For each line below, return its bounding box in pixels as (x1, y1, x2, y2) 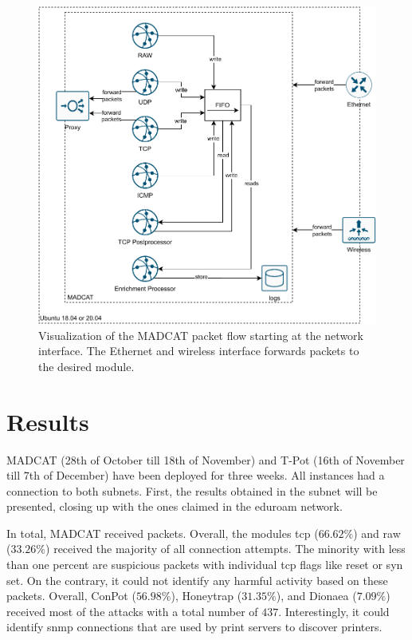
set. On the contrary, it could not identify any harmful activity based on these (6, 571, 388, 588)
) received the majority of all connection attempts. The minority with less (45, 540, 406, 557)
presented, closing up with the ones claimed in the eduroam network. (6, 498, 343, 515)
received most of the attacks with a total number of (6, 602, 258, 619)
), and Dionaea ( (276, 587, 357, 604)
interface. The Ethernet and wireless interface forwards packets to (38, 342, 359, 359)
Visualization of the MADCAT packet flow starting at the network (38, 326, 363, 343)
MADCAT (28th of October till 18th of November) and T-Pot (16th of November (6, 451, 405, 468)
